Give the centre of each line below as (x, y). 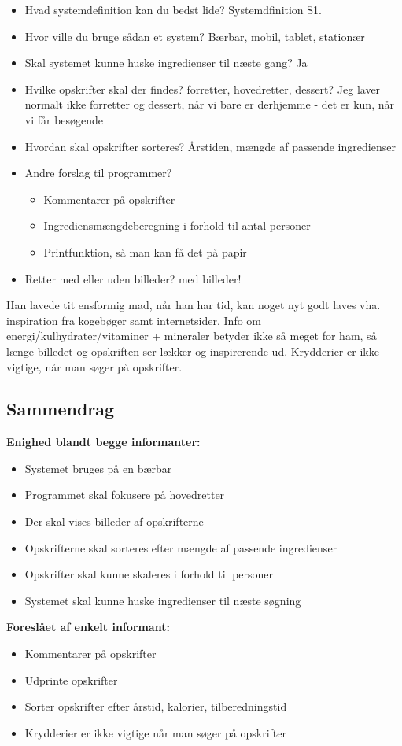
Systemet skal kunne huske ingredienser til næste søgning (163, 600)
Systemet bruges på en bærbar (98, 468)
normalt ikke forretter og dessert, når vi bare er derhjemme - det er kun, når (209, 104)
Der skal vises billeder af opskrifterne (114, 521)
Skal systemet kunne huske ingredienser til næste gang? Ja (166, 63)
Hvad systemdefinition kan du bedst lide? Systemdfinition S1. (173, 9)
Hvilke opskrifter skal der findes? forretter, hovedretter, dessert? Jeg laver (203, 89)
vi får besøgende (64, 119)
